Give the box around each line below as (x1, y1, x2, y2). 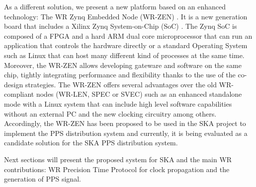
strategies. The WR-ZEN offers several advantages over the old (25, 79, 217, 89)
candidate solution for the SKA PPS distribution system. (4, 137, 178, 148)
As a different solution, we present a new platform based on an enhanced (4, 1, 226, 11)
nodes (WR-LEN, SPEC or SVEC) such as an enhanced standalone (36, 89, 242, 99)
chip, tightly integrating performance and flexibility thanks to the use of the (4, 69, 236, 80)
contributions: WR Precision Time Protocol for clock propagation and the (4, 164, 230, 174)
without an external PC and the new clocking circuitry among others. (4, 108, 217, 119)
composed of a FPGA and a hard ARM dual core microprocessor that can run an (4, 30, 253, 41)
